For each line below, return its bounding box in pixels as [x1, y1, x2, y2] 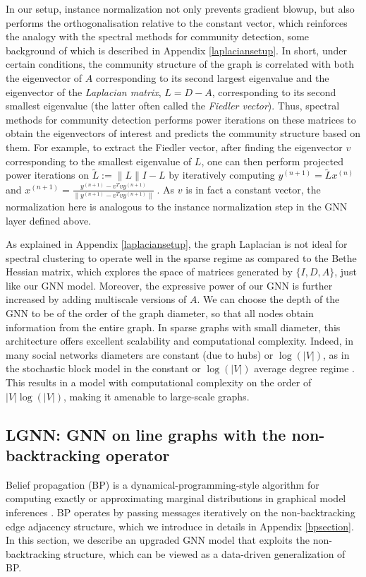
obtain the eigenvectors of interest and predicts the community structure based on [6, 126, 361, 141]
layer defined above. [6, 213, 91, 227]
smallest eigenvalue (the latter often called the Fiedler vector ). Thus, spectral [6, 98, 340, 113]
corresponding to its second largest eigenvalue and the [95, 70, 329, 85]
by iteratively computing [169, 167, 275, 182]
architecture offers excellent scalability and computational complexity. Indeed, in [6, 333, 353, 348]
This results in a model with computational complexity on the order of [6, 375, 312, 390]
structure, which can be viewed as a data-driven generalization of [63, 546, 346, 561]
